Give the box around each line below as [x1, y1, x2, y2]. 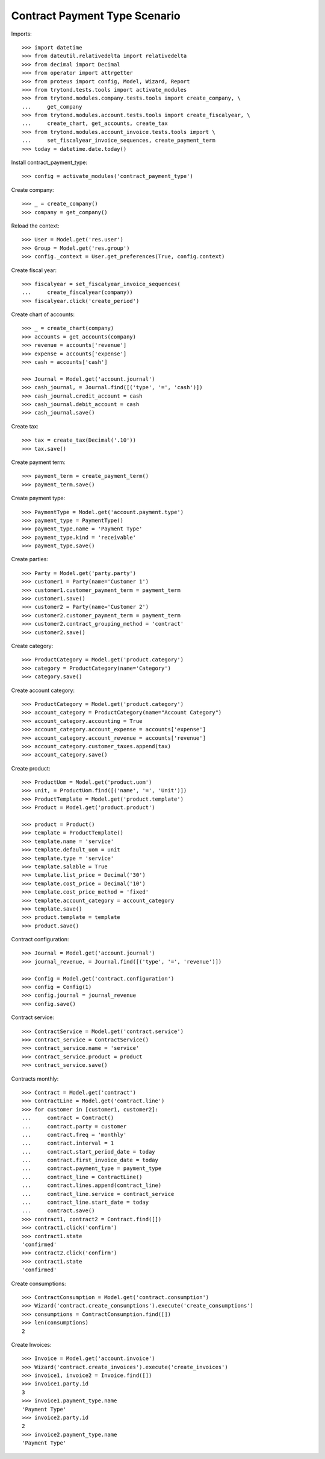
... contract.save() [22, 1207, 95, 1214]
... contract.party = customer [22, 1123, 127, 1130]
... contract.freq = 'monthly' [22, 1131, 127, 1138]
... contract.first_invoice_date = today [22, 1157, 159, 1164]
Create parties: [11, 556, 48, 563]
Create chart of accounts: [11, 311, 75, 318]
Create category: [11, 642, 54, 649]
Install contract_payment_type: [11, 159, 87, 166]
